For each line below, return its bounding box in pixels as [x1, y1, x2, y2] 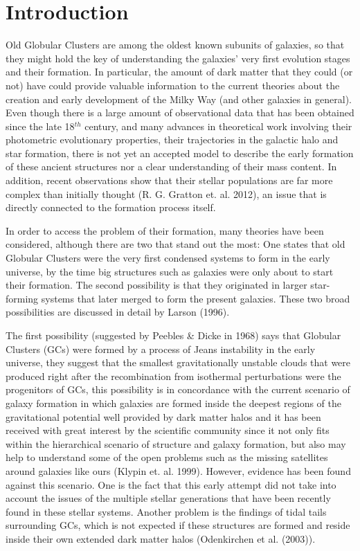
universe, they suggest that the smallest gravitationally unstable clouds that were [6, 355, 351, 370]
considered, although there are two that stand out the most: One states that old [6, 237, 345, 251]
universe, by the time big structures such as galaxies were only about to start [6, 264, 334, 278]
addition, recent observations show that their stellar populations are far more [6, 173, 333, 188]
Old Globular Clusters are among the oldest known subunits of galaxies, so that [6, 37, 345, 52]
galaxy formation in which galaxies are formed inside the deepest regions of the [6, 395, 342, 410]
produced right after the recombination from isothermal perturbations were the [6, 368, 341, 383]
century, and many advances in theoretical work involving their [84, 118, 352, 133]
